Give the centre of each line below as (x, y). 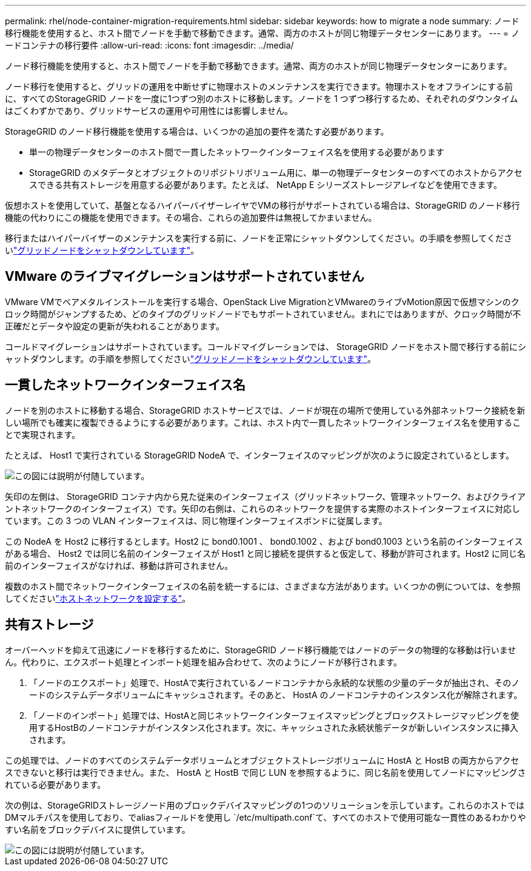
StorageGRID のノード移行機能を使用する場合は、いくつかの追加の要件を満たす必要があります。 (197, 131)
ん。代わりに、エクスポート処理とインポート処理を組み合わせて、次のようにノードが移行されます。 (204, 662)
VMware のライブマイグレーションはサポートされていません (185, 277)
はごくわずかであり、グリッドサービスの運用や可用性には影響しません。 (149, 111)
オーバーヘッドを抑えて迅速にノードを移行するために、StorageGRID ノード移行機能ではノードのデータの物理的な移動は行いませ (261, 650)
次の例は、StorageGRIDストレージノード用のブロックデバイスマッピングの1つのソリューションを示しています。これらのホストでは (265, 805)
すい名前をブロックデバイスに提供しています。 (98, 829)
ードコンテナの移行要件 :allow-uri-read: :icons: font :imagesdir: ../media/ (149, 45)
